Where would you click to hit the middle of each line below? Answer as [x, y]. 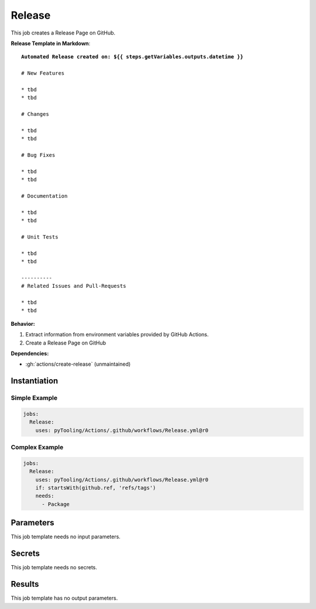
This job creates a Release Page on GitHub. [63, 33]
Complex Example [37, 448]
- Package [56, 504]
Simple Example [34, 398]
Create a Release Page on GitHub [66, 343]
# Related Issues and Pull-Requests [74, 286]
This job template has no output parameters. [64, 598]
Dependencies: [30, 353]
